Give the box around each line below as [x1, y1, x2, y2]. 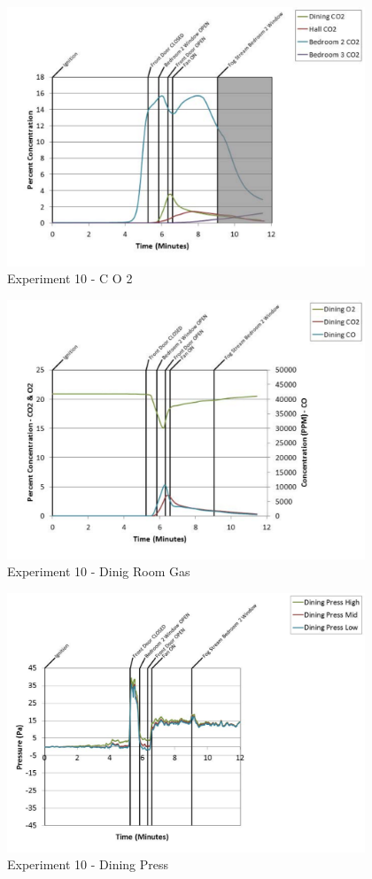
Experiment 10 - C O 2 [7, 269, 133, 288]
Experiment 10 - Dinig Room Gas [7, 562, 190, 581]
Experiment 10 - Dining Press [7, 855, 169, 874]
